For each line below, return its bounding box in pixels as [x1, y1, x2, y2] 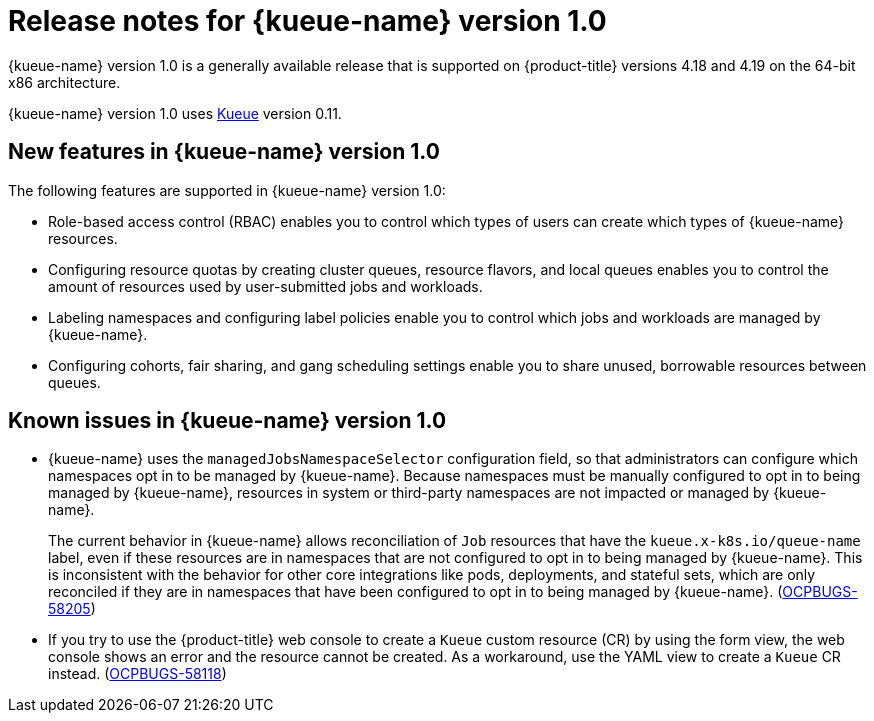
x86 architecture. [8, 73, 121, 91]
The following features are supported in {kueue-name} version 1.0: [8, 181, 446, 199]
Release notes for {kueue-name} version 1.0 [8, 4, 607, 38]
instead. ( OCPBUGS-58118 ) [48, 665, 227, 683]
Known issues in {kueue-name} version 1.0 [8, 408, 447, 434]
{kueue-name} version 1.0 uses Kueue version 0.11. [8, 104, 342, 122]
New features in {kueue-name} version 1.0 [8, 139, 440, 165]
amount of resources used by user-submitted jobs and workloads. [48, 277, 483, 295]
